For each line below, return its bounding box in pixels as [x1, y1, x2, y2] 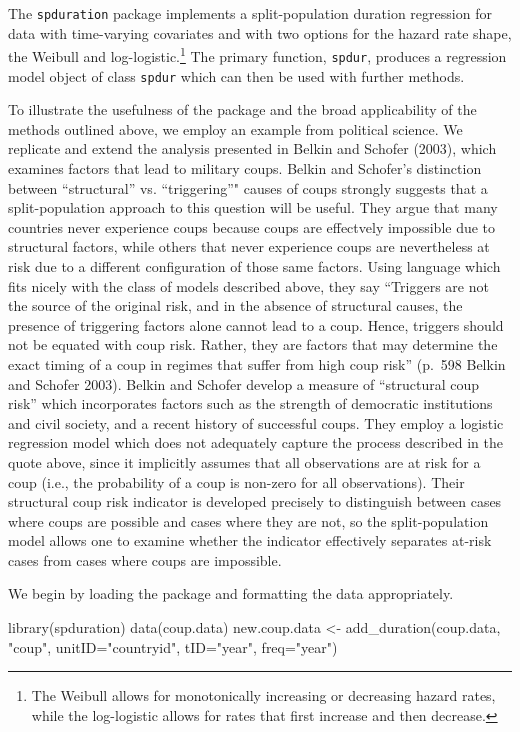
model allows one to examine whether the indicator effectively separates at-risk [8, 530, 492, 551]
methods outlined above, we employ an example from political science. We [8, 118, 463, 139]
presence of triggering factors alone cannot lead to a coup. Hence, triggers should [8, 314, 504, 335]
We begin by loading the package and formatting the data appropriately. [8, 583, 454, 604]
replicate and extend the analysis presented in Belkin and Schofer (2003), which [8, 138, 497, 159]
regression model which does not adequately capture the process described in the [8, 432, 503, 453]
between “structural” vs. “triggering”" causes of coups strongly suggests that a [8, 177, 488, 198]
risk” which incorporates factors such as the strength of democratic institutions [8, 393, 493, 414]
